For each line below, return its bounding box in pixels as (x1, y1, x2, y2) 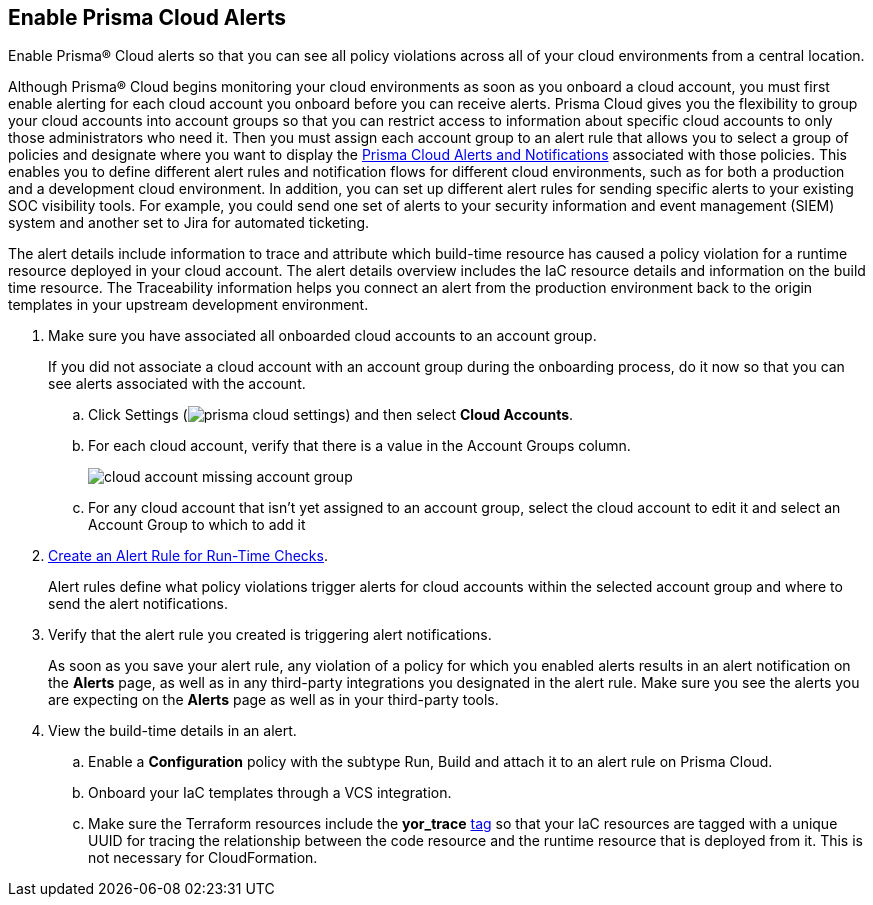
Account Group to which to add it (88, 516, 306, 534)
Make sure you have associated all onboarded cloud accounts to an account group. (48, 327, 597, 345)
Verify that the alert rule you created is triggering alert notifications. (48, 626, 492, 644)
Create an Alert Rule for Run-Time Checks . (48, 547, 328, 565)
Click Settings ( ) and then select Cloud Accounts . (88, 406, 574, 424)
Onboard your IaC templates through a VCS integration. (88, 784, 452, 802)
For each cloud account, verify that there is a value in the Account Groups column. (88, 437, 631, 455)
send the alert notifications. (48, 595, 228, 613)
